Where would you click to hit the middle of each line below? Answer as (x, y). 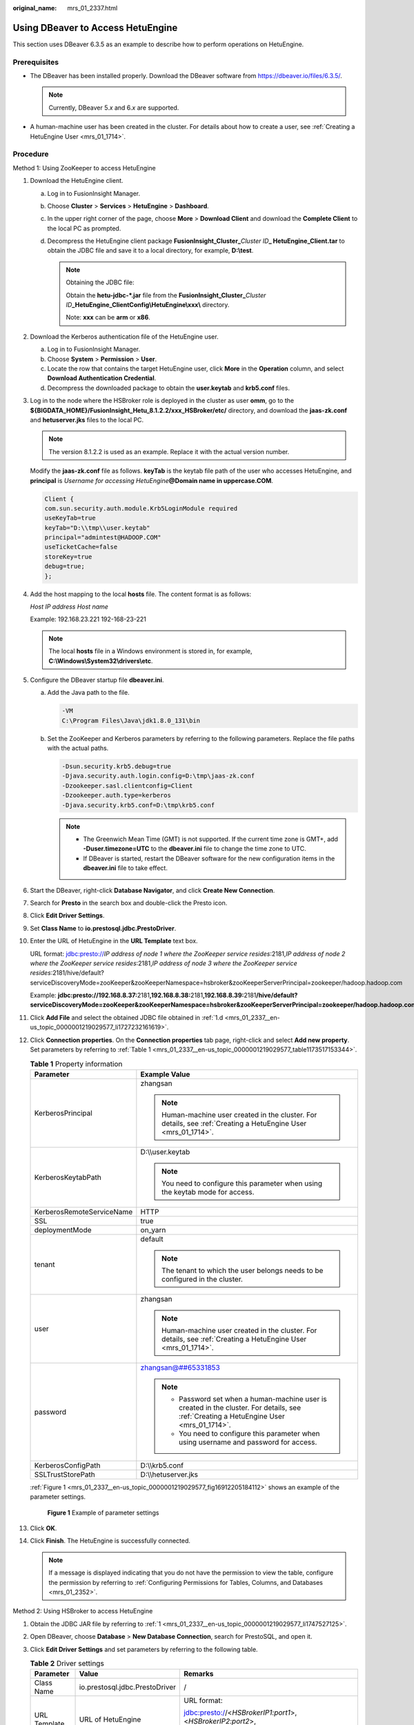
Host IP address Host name (69, 607)
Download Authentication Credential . (102, 378)
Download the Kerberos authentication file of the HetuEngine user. (124, 336)
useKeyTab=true (70, 518)
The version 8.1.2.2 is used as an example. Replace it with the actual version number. (169, 451)
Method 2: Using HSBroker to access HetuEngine (83, 1611)
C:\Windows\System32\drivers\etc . (101, 661)
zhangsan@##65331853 (180, 1368)
